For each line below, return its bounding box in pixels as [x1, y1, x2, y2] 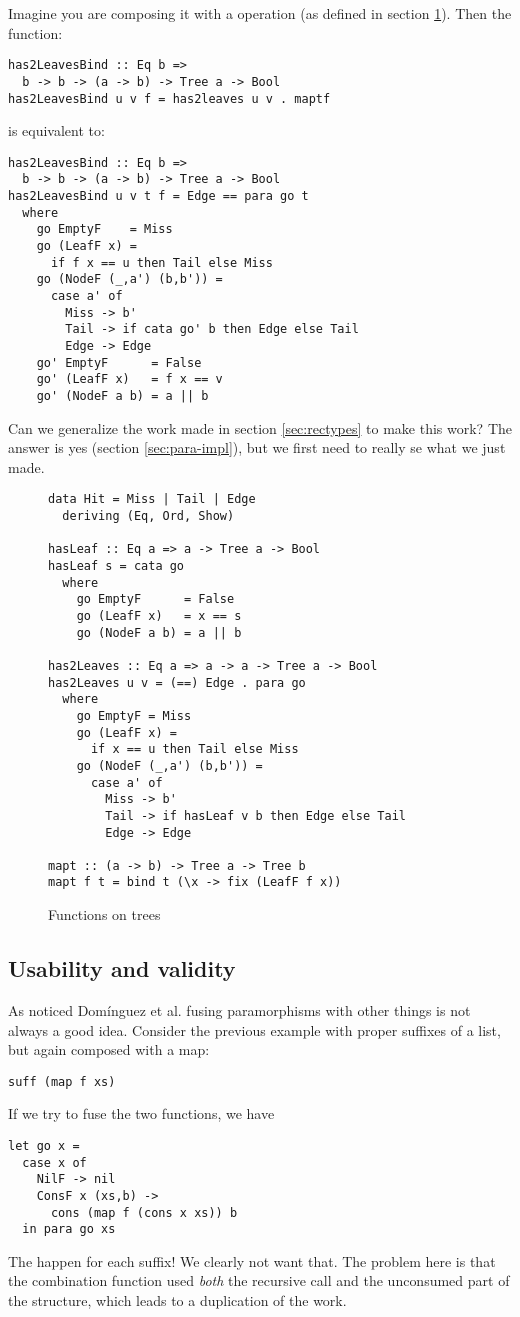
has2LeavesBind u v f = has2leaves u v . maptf [8, 91, 331, 106]
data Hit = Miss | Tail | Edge [48, 492, 256, 507]
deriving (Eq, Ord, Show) [62, 509, 235, 524]
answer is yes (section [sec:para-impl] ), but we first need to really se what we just [8, 437, 506, 458]
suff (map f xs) [8, 1074, 116, 1089]
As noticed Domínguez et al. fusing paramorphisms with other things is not [8, 999, 471, 1020]
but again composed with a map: [8, 1039, 210, 1060]
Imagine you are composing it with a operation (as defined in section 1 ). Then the [8, 3, 512, 23]
